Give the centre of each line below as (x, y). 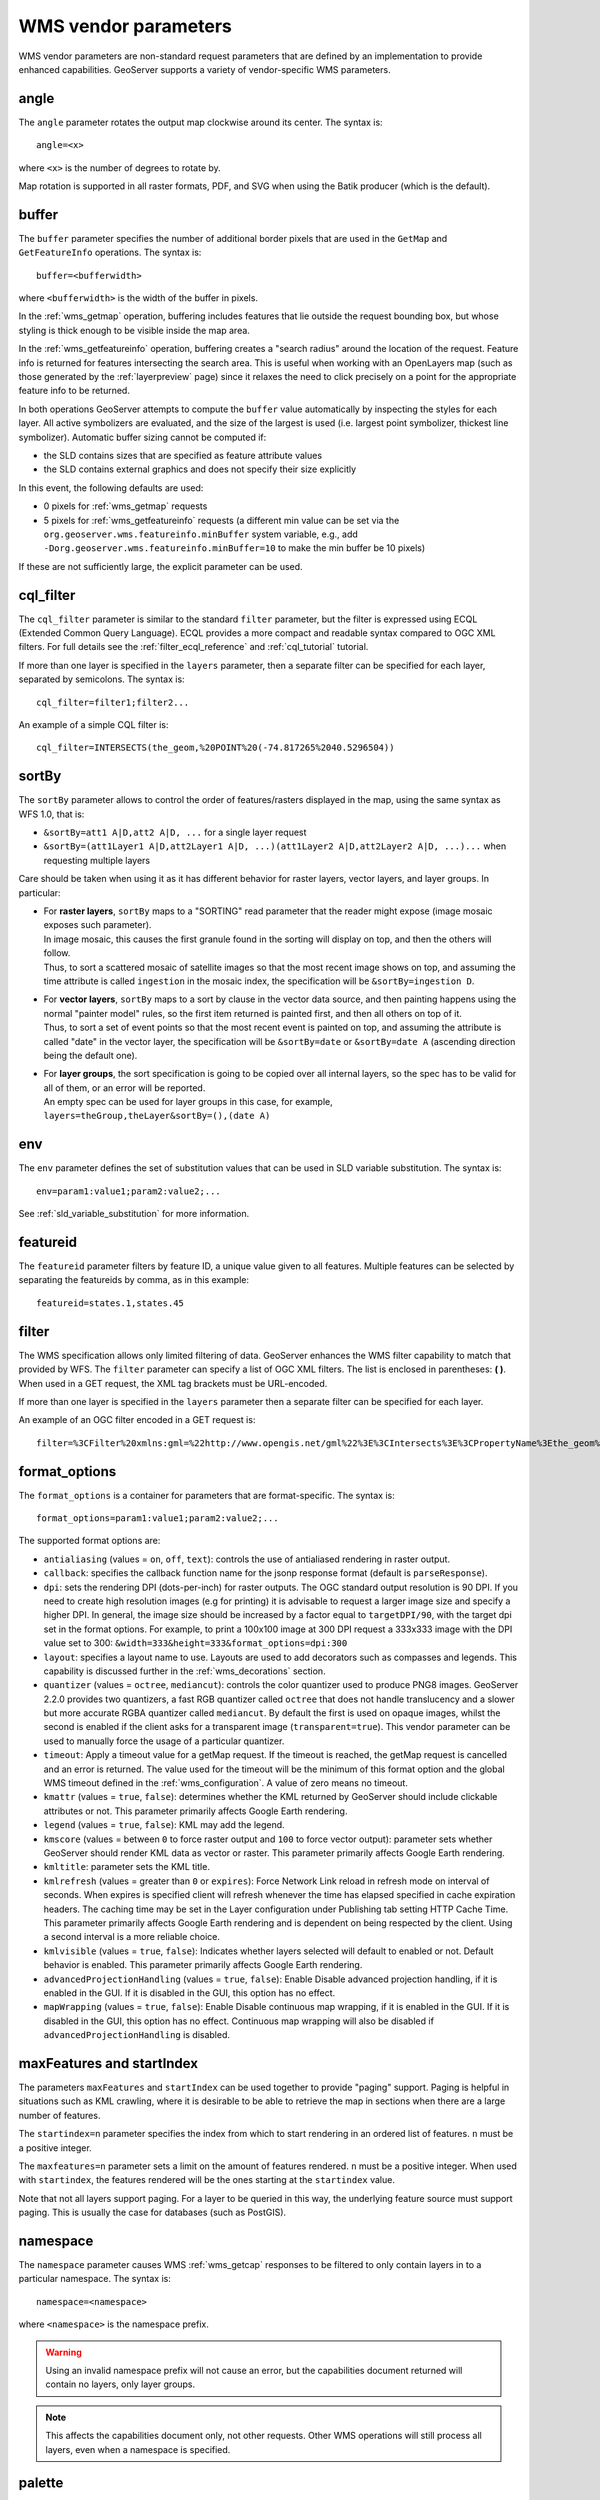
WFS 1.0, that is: (51, 814)
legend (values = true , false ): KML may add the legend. (164, 1825)
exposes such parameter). (97, 925)
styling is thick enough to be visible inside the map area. (134, 330)
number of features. (59, 2115)
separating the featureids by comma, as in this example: (134, 1280)
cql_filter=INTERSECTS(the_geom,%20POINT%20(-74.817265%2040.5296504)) (215, 748)
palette (41, 2483)
